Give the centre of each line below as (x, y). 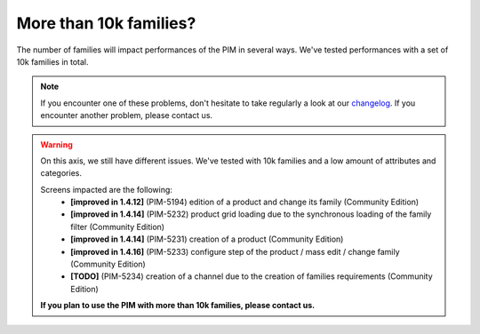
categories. (61, 173)
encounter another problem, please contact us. (127, 115)
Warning (56, 144)
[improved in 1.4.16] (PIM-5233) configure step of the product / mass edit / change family (235, 251)
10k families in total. (52, 61)
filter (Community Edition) (117, 227)
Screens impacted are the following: (107, 189)
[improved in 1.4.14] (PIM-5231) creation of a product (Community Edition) (207, 239)
